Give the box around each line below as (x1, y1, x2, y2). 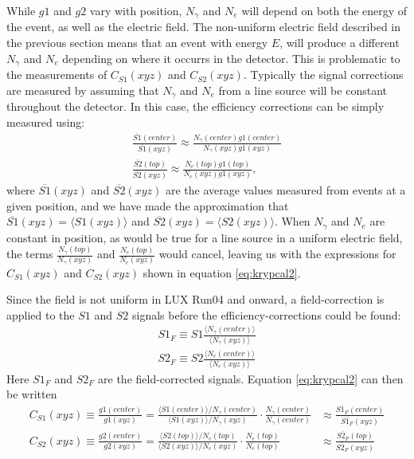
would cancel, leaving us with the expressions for (158, 245, 396, 262)
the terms (6, 245, 53, 262)
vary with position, (89, 2, 182, 18)
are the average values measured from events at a (165, 182, 406, 198)
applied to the (6, 306, 75, 323)
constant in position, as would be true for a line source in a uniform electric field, (6, 229, 403, 245)
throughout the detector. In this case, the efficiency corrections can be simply (6, 98, 385, 115)
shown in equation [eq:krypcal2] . (143, 264, 301, 280)
